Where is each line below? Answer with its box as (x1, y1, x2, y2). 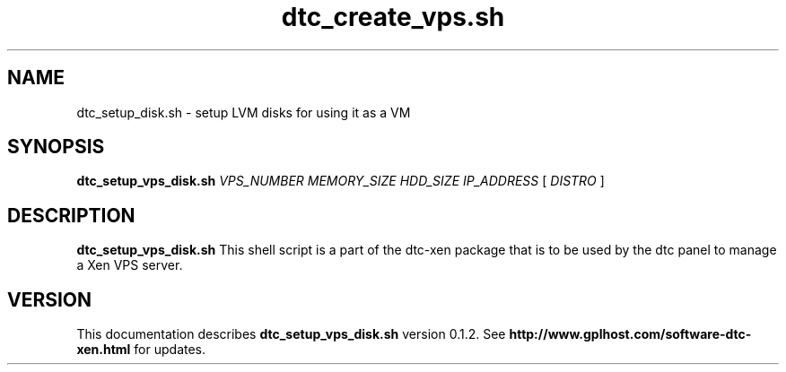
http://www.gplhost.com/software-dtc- (509, 326, 752, 342)
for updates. (134, 342, 206, 358)
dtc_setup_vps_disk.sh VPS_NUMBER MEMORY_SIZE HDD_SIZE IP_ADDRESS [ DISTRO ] (76, 173, 605, 189)
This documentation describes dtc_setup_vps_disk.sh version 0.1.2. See (76, 326, 506, 342)
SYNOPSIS (7, 135, 105, 159)
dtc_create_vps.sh (281, 2, 505, 32)
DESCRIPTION (7, 203, 135, 227)
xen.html (76, 342, 131, 358)
